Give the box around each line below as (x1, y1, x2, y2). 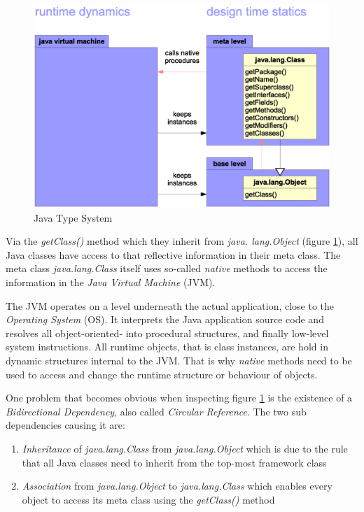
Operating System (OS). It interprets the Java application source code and (6, 312, 324, 327)
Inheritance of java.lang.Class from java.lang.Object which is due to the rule (22, 441, 348, 455)
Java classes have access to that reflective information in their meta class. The (6, 247, 341, 262)
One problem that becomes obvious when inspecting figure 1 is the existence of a (6, 390, 353, 405)
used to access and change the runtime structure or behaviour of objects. (6, 367, 318, 381)
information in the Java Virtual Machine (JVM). (6, 274, 216, 289)
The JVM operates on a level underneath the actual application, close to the (6, 298, 335, 313)
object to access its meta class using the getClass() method (22, 492, 275, 506)
